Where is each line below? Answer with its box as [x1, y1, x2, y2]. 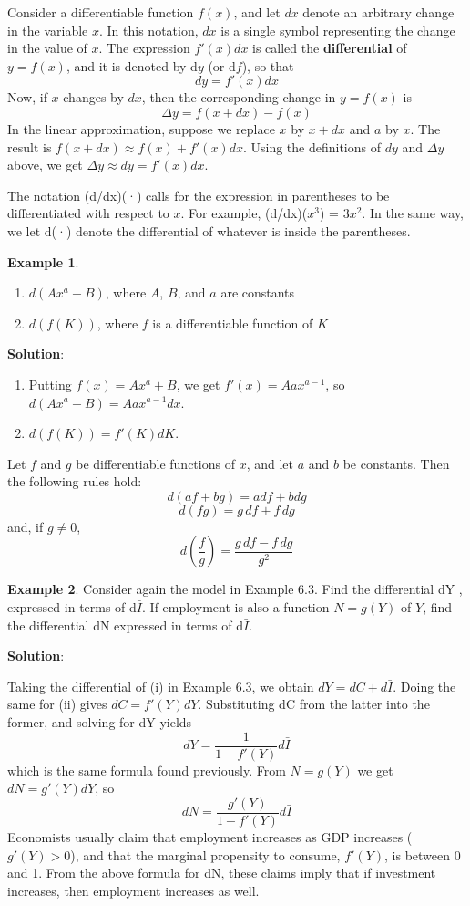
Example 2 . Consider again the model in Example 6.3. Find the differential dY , [7, 579, 463, 599]
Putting [28, 374, 72, 393]
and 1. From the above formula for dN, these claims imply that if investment [7, 863, 436, 882]
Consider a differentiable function [7, 3, 194, 21]
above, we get [7, 155, 83, 174]
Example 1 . [7, 252, 79, 271]
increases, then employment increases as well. [7, 880, 260, 900]
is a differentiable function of [152, 313, 313, 332]
